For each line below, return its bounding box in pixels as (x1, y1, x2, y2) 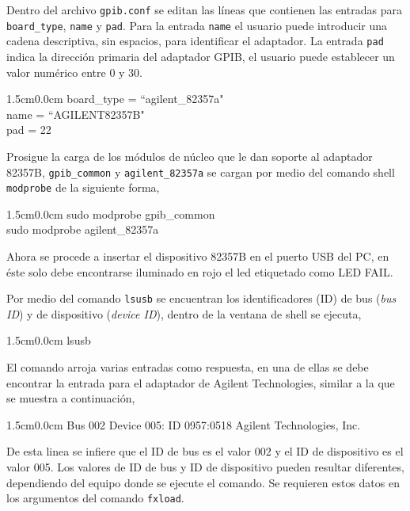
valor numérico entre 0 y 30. (6, 63, 142, 80)
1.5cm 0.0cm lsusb (6, 332, 91, 349)
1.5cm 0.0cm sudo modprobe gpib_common (6, 205, 215, 222)
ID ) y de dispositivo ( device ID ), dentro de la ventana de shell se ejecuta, (6, 305, 362, 322)
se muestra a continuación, (6, 390, 135, 406)
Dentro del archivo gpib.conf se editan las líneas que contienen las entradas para (6, 2, 402, 17)
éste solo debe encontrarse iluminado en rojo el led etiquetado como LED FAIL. (6, 263, 393, 280)
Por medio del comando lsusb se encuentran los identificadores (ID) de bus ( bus (6, 290, 397, 307)
